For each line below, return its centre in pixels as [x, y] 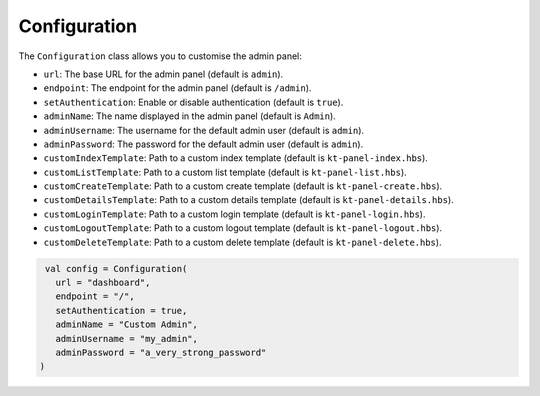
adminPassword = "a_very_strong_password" [161, 352]
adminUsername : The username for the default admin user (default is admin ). [204, 130]
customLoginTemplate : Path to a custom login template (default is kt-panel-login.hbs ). [234, 214]
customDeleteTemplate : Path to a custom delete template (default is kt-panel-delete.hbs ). [242, 242]
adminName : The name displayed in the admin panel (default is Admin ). [190, 116]
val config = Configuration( [116, 268]
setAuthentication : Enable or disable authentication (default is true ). [193, 102]
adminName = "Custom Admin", [127, 324]
